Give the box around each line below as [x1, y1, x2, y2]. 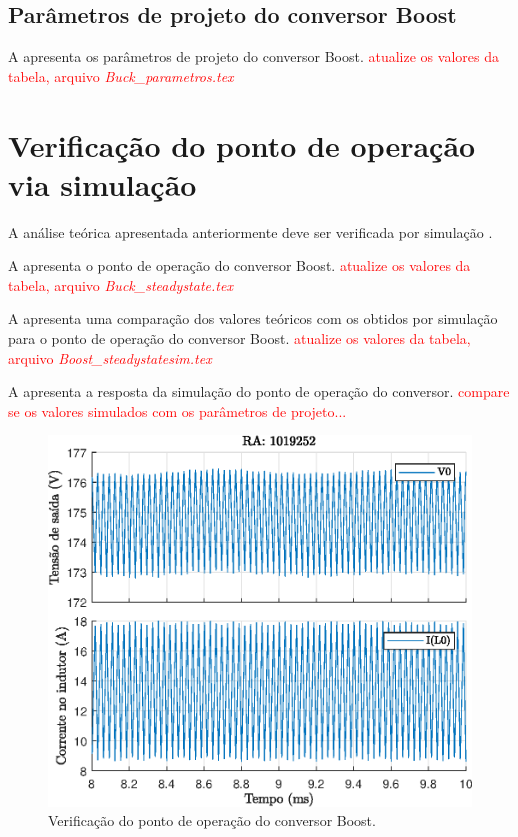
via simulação [8, 163, 197, 204]
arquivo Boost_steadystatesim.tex [8, 347, 212, 368]
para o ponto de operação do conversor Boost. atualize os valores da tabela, [8, 328, 471, 349]
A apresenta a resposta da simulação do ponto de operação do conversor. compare [8, 381, 510, 402]
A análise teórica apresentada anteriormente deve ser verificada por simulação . [8, 221, 493, 242]
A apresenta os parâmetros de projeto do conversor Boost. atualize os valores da [8, 46, 499, 67]
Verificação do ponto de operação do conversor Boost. [48, 810, 376, 831]
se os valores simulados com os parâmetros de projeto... [8, 400, 347, 421]
